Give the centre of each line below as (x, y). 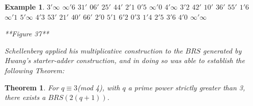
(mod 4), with (99, 87)
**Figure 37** (27, 34)
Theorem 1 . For (32, 87)
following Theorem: (35, 70)
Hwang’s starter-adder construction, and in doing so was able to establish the (125, 60)
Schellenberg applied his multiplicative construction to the (94, 50)
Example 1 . (25, 7)
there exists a (25, 97)
